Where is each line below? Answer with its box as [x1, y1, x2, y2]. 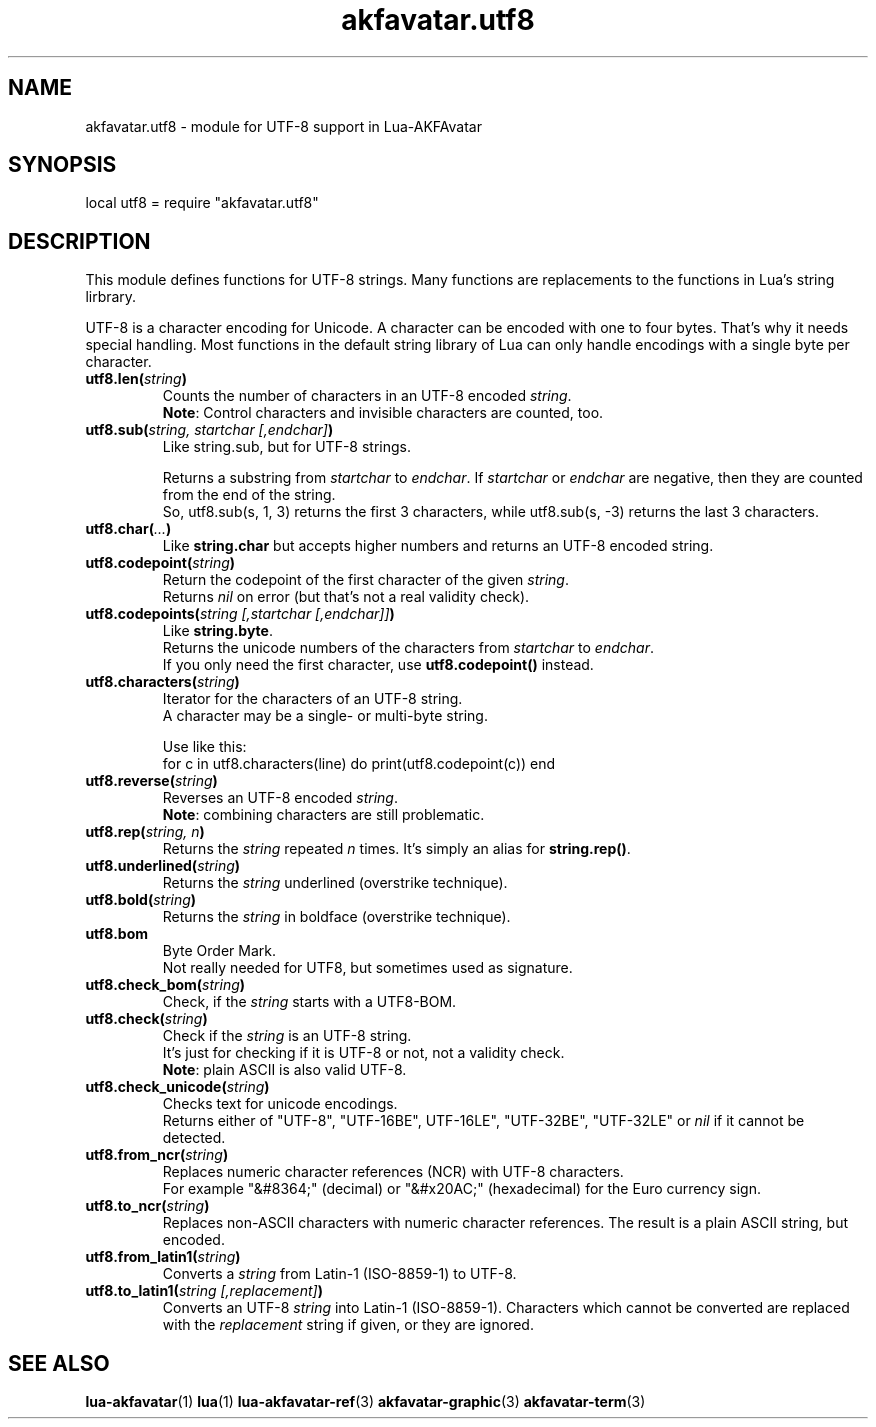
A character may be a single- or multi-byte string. [162, 707, 488, 725]
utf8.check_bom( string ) [85, 976, 246, 994]
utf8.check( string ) [85, 1010, 208, 1028]
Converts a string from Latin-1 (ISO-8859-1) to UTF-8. [162, 1265, 517, 1283]
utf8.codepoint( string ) [85, 554, 236, 572]
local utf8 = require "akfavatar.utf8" [85, 194, 319, 212]
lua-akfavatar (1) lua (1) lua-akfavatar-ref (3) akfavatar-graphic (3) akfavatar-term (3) [85, 1393, 646, 1411]
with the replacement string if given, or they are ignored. [162, 1316, 534, 1334]
